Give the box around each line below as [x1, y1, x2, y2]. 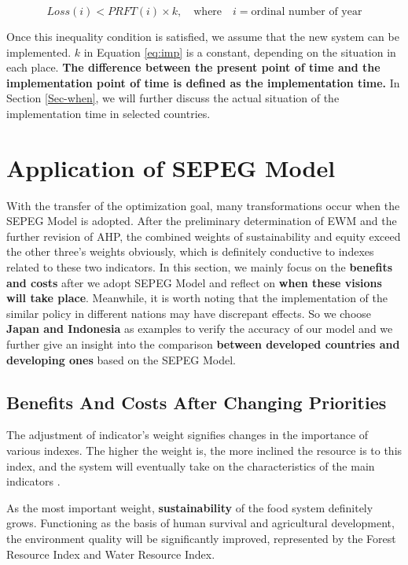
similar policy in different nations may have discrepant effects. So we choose [6, 305, 372, 321]
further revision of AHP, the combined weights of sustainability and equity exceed [6, 227, 401, 244]
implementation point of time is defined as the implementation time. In [6, 74, 400, 90]
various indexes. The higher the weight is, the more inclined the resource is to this [6, 442, 402, 459]
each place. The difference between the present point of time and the [6, 59, 380, 76]
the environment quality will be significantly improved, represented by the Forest [6, 530, 396, 546]
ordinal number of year [251, 6, 362, 17]
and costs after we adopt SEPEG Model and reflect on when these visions [6, 274, 382, 290]
